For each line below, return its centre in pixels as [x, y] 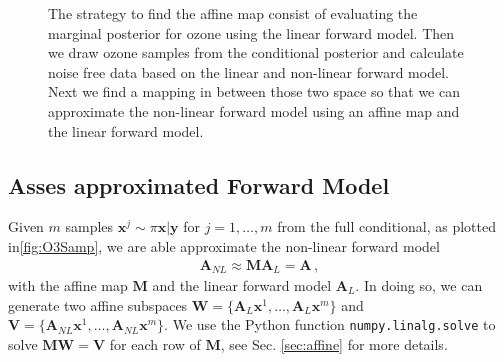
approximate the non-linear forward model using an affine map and [254, 110]
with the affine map [68, 285]
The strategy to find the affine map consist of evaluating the [233, 13]
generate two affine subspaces [98, 304]
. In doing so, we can [419, 285]
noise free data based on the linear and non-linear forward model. [248, 71]
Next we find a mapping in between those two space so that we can [254, 91]
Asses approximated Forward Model [199, 184]
